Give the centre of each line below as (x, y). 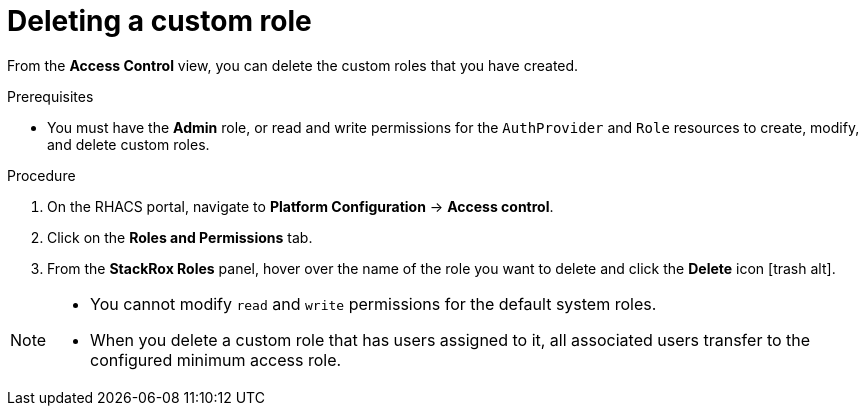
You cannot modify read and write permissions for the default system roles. (373, 303)
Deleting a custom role (159, 21)
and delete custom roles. (128, 144)
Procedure (41, 175)
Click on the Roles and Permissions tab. (180, 237)
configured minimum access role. (216, 359)
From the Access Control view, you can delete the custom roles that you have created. (293, 65)
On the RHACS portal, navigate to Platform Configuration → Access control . (300, 206)
